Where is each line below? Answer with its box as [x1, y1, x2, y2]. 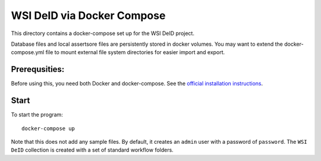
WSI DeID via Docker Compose [11, 9, 166, 22]
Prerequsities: [11, 64, 65, 74]
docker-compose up [21, 125, 75, 132]
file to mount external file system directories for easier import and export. [45, 49, 225, 56]
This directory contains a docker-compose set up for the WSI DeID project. [11, 30, 194, 37]
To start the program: [11, 111, 64, 118]
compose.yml [11, 49, 45, 56]
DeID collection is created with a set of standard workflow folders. [11, 146, 174, 154]
